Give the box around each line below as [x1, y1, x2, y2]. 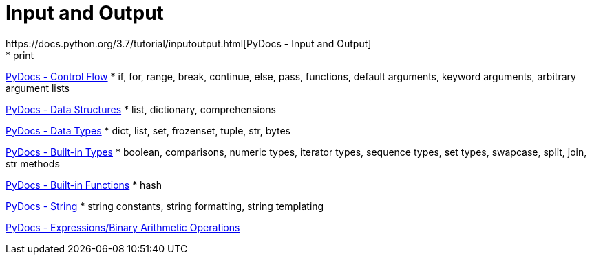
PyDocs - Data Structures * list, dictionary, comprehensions [6, 103, 276, 115]
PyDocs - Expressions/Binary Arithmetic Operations [6, 221, 240, 233]
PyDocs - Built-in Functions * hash [6, 178, 162, 191]
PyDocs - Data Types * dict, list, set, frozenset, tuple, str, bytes [6, 124, 291, 137]
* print [6, 49, 34, 61]
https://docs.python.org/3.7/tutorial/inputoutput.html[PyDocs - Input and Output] [6, 37, 372, 49]
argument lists [6, 82, 70, 94]
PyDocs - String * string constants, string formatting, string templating [6, 200, 324, 212]
